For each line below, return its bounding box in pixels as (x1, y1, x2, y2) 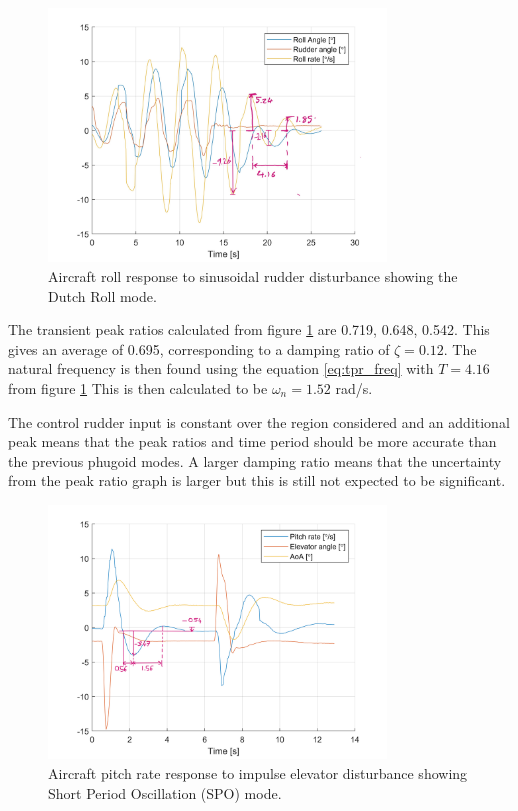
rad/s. (335, 377, 373, 398)
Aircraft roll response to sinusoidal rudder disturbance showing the (48, 265, 458, 286)
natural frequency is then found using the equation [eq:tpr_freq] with (8, 358, 434, 379)
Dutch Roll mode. (48, 285, 157, 306)
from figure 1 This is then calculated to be (8, 377, 268, 398)
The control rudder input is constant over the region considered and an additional (8, 411, 510, 432)
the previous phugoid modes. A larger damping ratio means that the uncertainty (8, 450, 502, 471)
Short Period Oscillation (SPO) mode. (48, 782, 282, 803)
